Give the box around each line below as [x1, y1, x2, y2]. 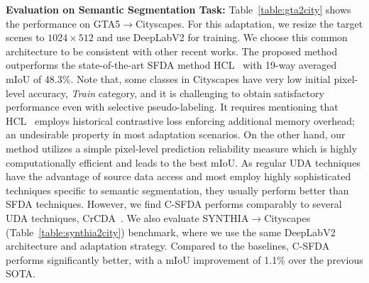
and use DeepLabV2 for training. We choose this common [97, 30, 348, 45]
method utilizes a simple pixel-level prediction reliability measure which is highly [6, 140, 358, 155]
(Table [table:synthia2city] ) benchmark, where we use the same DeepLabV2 [6, 224, 336, 239]
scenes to [6, 30, 45, 45]
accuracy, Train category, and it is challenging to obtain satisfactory [28, 85, 324, 100]
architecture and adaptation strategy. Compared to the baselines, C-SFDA [6, 238, 330, 253]
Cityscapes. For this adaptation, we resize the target [135, 16, 363, 30]
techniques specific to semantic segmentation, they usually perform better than [6, 182, 349, 197]
